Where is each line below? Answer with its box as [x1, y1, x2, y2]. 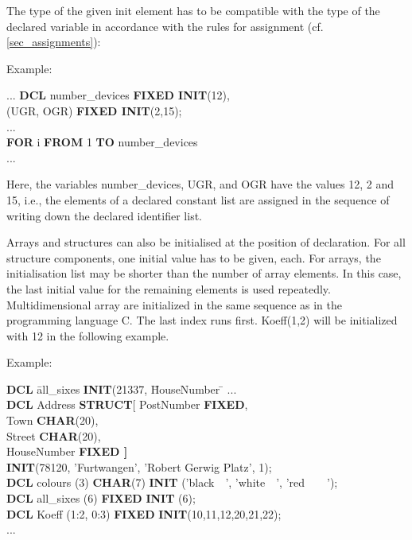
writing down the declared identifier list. [6, 207, 202, 223]
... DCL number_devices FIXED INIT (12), [6, 87, 230, 103]
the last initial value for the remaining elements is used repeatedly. [6, 280, 331, 297]
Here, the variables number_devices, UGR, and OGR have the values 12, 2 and [6, 176, 395, 192]
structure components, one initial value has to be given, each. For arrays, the [6, 249, 381, 266]
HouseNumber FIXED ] [6, 443, 128, 460]
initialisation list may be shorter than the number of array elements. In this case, [6, 265, 402, 282]
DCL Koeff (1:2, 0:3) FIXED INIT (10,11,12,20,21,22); [6, 505, 282, 522]
